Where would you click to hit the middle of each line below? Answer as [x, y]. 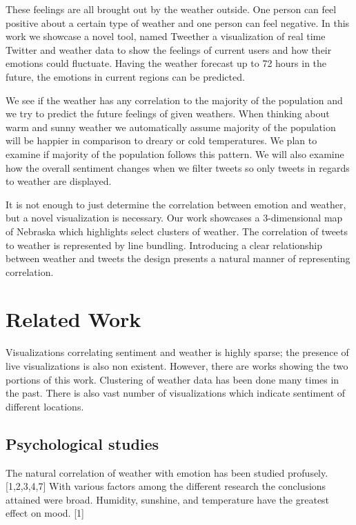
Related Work [73, 319]
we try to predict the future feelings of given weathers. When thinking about [168, 113]
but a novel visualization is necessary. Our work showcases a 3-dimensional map [174, 218]
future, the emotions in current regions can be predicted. [125, 76]
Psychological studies [82, 443]
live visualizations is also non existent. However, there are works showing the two [177, 366]
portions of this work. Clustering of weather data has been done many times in [172, 379]
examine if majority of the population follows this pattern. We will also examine [175, 153]
